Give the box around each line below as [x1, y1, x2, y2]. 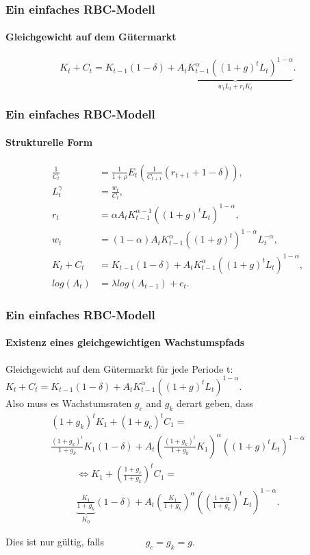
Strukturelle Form [5, 134, 93, 149]
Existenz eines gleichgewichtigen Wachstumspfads [5, 335, 245, 349]
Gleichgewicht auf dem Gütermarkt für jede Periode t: [5, 361, 233, 375]
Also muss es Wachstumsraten [5, 395, 132, 410]
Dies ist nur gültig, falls [5, 534, 104, 549]
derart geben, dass [176, 395, 253, 410]
